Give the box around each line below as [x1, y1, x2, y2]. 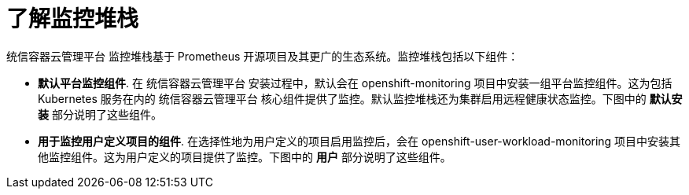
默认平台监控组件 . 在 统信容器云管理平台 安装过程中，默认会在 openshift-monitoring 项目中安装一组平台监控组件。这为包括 [38, 75, 672, 90]
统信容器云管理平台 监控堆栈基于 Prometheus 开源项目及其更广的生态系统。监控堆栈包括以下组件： [6, 49, 519, 63]
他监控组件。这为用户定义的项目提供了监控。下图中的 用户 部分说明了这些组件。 [38, 149, 451, 164]
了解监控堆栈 [6, 6, 139, 32]
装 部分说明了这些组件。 [38, 107, 162, 121]
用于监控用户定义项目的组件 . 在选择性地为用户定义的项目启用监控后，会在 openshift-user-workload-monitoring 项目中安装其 [38, 134, 681, 148]
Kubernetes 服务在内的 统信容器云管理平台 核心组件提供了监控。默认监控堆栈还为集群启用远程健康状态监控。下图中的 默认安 [38, 91, 683, 105]
